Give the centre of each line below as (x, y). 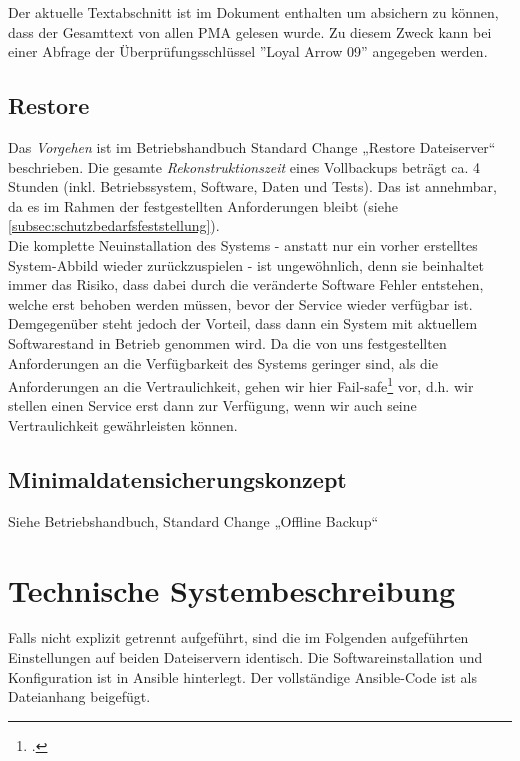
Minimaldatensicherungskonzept (177, 478)
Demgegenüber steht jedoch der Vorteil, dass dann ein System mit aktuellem (243, 323)
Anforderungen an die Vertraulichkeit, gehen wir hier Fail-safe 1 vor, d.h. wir (241, 384)
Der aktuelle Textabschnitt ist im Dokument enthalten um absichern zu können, (253, 12)
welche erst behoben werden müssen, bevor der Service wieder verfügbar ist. (240, 303)
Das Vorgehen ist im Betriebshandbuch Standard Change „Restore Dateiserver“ (252, 146)
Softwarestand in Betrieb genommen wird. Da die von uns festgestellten (227, 342)
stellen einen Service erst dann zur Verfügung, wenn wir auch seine (212, 405)
